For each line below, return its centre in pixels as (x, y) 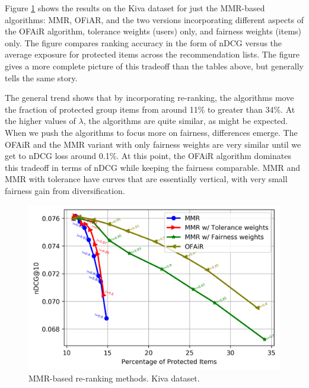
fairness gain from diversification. (65, 190)
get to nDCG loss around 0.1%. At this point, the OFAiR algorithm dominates (148, 156)
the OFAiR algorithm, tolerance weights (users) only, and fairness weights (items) (153, 31)
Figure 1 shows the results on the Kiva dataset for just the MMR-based (135, 8)
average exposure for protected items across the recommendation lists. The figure (152, 54)
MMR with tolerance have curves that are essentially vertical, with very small (146, 179)
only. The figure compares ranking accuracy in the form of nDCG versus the (144, 42)
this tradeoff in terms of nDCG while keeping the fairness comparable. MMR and (152, 167)
